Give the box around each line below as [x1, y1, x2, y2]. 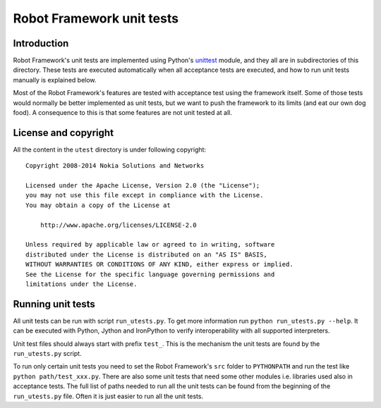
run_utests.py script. [13, 350, 82, 358]
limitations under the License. [25, 280, 138, 288]
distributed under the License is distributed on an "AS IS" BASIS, [25, 250, 267, 259]
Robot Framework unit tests [13, 11, 179, 26]
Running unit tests [13, 298, 95, 310]
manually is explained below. [13, 75, 97, 84]
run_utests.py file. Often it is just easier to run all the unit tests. [13, 392, 204, 400]
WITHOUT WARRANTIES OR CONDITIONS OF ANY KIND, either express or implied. [25, 261, 294, 268]
